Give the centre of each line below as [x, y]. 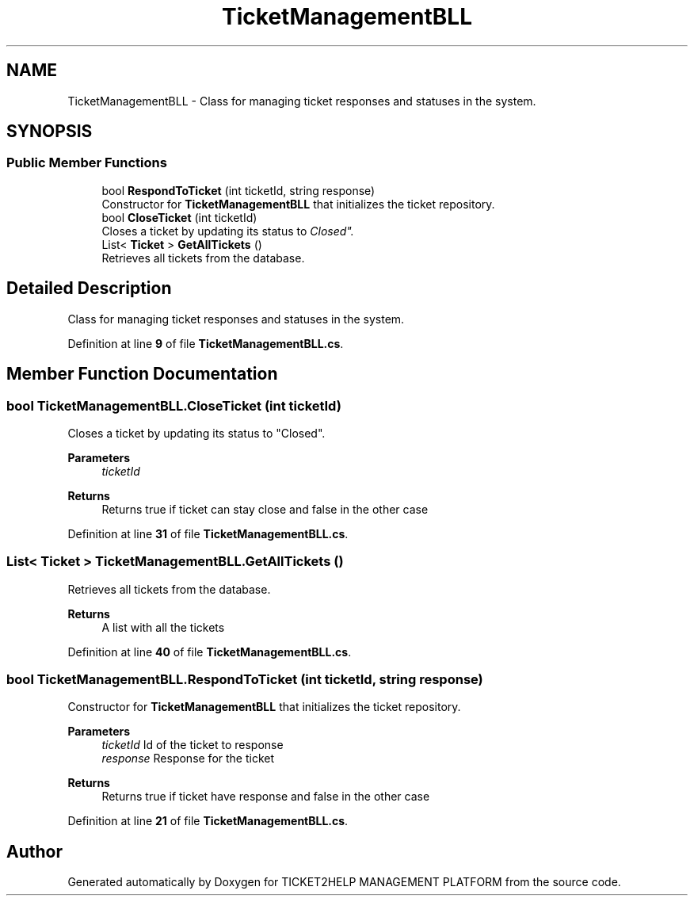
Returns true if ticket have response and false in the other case [266, 797]
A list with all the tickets [163, 627]
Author [34, 851]
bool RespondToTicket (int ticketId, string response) [238, 190]
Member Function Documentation [142, 374]
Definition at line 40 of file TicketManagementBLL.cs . [210, 652]
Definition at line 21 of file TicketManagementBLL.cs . [208, 821]
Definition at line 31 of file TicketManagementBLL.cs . [208, 533]
